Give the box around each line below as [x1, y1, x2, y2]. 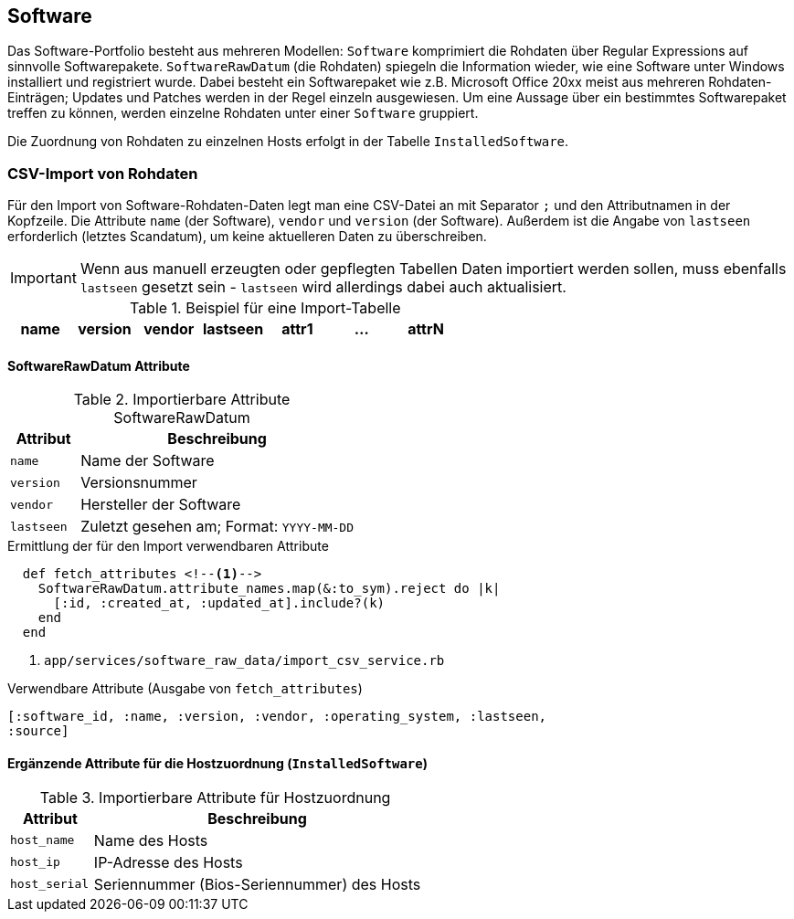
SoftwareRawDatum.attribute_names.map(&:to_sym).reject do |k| [37, 581, 501, 597]
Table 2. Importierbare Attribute [73, 390, 291, 409]
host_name [10, 833, 75, 848]
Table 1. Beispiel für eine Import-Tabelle [129, 299, 401, 318]
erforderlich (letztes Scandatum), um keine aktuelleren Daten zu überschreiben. [7, 228, 487, 245]
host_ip [10, 855, 60, 870]
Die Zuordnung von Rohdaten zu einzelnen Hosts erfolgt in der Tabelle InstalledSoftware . [7, 133, 569, 150]
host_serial [10, 877, 90, 892]
